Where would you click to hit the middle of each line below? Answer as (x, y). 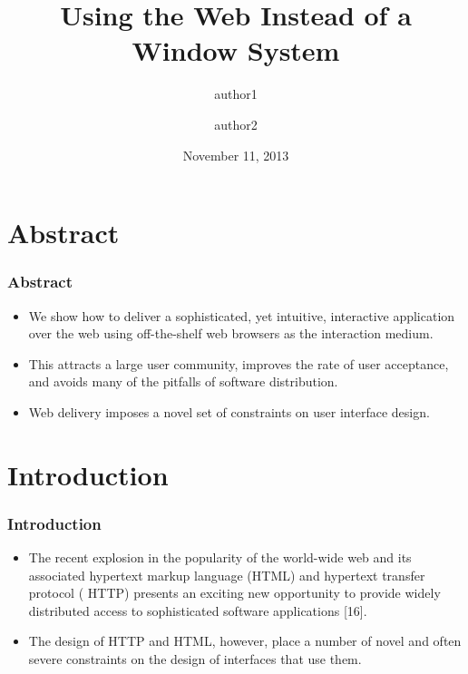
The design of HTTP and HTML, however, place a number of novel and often (245, 641)
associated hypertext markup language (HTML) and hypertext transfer (227, 575)
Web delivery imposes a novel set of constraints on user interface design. (229, 411)
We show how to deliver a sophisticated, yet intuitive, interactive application (242, 315)
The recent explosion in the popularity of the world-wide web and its (220, 557)
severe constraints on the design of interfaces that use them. (195, 659)
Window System (236, 50)
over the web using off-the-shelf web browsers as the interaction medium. (231, 333)
